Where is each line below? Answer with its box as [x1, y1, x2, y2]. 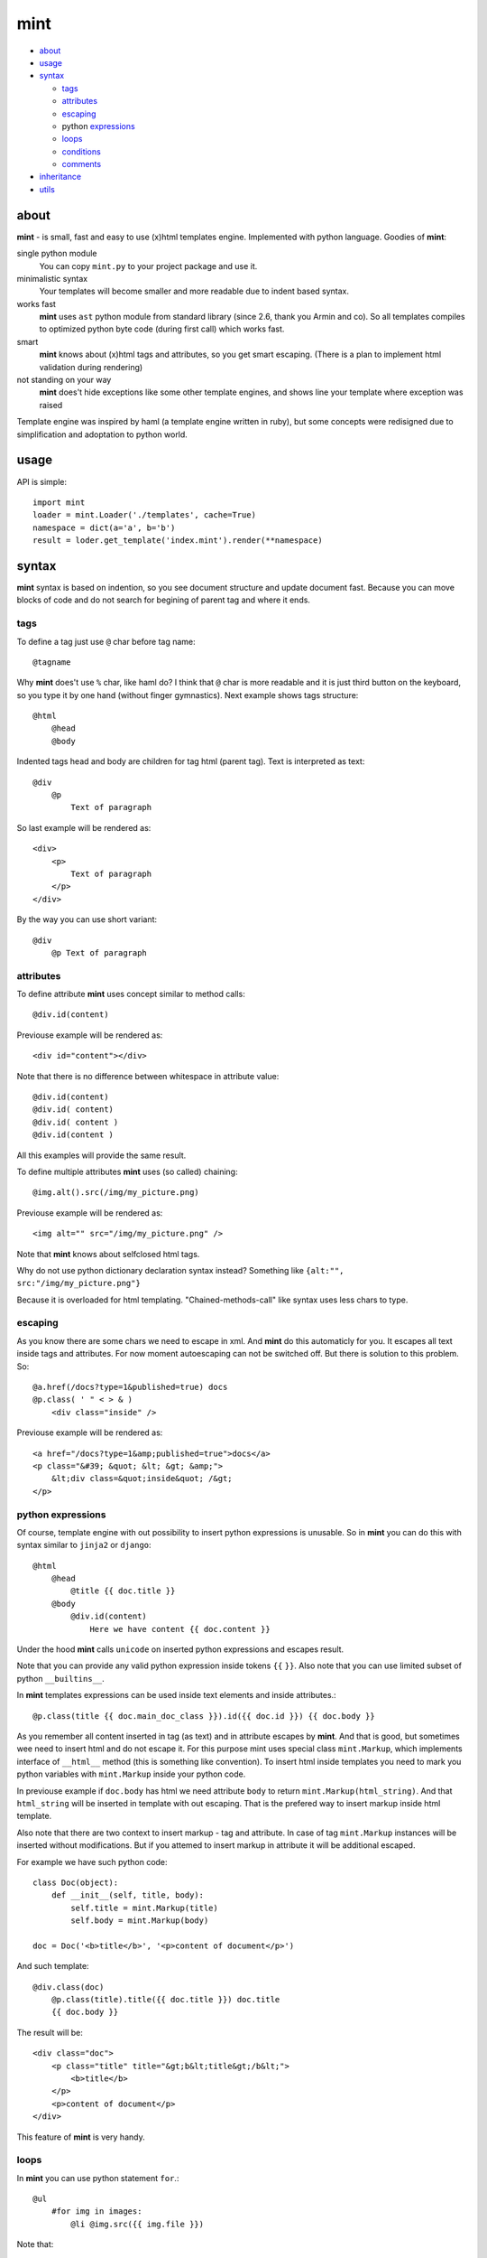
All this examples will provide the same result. [16, 1150, 187, 1161]
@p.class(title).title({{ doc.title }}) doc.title [51, 1994, 280, 2005]
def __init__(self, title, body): [51, 1890, 205, 1900]
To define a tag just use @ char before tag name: [16, 636, 196, 647]
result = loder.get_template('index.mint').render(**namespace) [32, 536, 324, 546]
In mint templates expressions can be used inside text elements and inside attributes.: [16, 1690, 337, 1701]
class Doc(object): [32, 1877, 119, 1888]
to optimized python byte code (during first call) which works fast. [39, 323, 285, 334]
